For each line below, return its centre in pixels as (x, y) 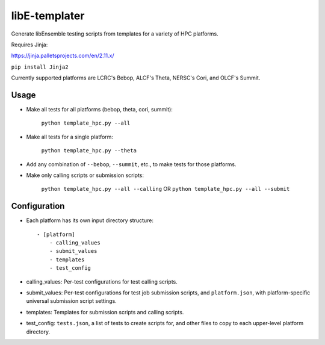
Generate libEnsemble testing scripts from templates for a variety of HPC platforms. (115, 34)
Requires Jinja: (29, 45)
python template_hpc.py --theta (89, 151)
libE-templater (48, 16)
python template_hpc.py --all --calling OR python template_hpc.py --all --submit (166, 189)
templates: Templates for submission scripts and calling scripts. (105, 312)
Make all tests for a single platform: (70, 137)
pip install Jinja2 (40, 67)
